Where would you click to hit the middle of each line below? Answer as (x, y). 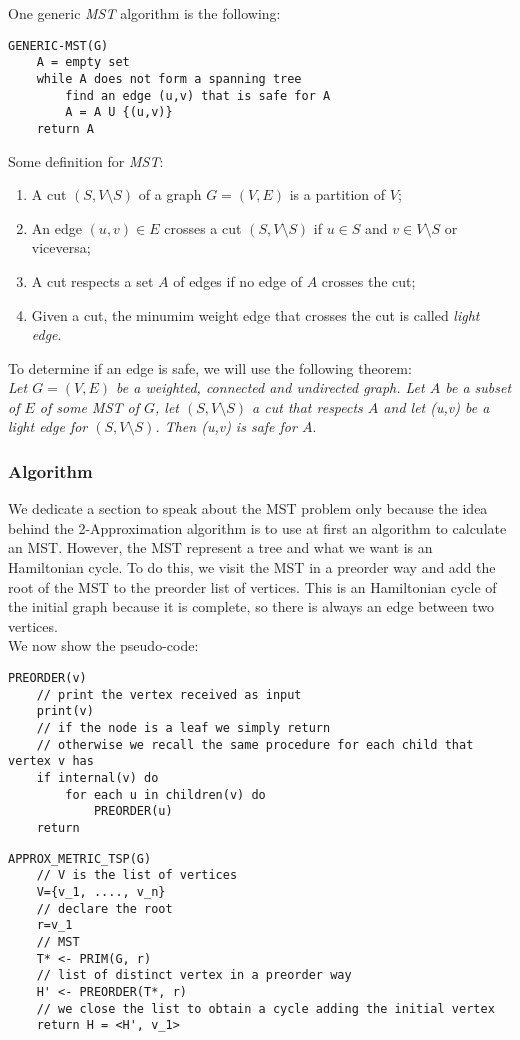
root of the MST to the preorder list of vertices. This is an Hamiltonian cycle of (252, 586)
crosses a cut (203, 227)
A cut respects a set (92, 280)
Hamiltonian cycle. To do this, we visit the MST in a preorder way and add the (252, 567)
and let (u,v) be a (436, 406)
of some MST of (89, 406)
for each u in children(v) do (165, 794)
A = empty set (83, 62)
